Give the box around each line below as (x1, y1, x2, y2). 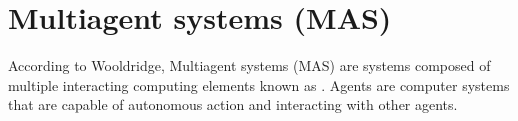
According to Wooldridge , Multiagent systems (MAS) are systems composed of (8, 55, 491, 76)
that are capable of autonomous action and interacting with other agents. (8, 94, 458, 115)
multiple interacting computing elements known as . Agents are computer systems (8, 74, 510, 95)
